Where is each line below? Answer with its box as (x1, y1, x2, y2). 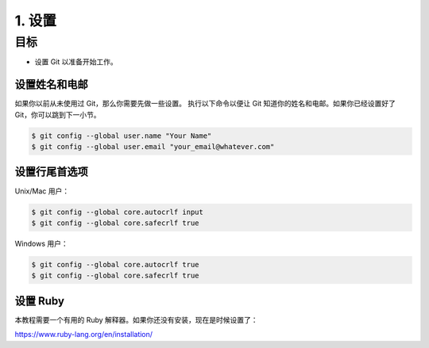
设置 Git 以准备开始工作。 (34, 57, 118, 67)
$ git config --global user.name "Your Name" (31, 131, 212, 140)
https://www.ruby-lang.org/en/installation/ (14, 330, 153, 339)
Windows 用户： (14, 239, 68, 248)
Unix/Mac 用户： (14, 186, 70, 196)
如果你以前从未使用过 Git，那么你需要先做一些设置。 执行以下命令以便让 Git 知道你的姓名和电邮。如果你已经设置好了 (14, 99, 396, 109)
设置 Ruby (14, 294, 65, 308)
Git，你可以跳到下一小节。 (14, 109, 101, 119)
